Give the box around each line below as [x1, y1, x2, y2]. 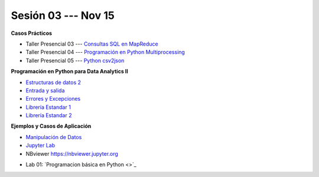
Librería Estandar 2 [25, 112, 72, 119]
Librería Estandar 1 [25, 104, 71, 111]
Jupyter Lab [25, 142, 56, 149]
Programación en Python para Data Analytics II [11, 68, 128, 75]
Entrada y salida [25, 86, 65, 94]
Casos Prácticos [11, 30, 53, 37]
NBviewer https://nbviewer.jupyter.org [25, 150, 118, 157]
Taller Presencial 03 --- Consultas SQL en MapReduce [25, 40, 159, 47]
